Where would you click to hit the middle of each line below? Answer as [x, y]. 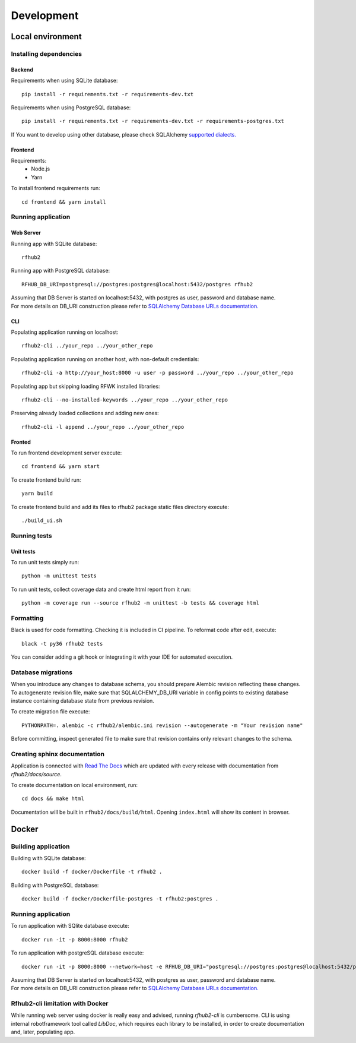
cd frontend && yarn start [61, 467]
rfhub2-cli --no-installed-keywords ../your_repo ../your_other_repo [125, 400]
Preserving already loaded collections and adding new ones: [85, 413]
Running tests [31, 536]
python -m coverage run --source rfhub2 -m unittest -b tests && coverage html [140, 603]
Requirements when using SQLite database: [64, 81]
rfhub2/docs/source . [36, 774]
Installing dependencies [47, 53]
